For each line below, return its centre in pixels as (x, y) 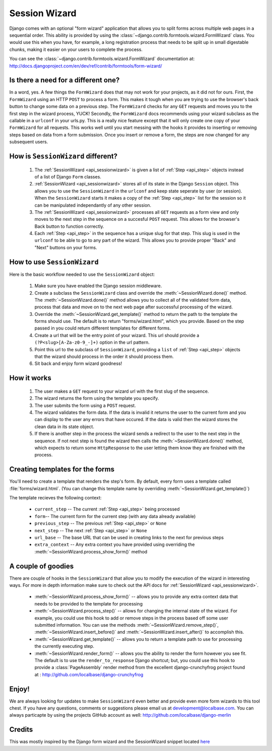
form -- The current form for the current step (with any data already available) (115, 516)
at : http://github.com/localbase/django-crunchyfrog (89, 674)
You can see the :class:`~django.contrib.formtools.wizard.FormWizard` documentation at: (102, 59)
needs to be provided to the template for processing (89, 603)
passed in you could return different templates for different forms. (103, 328)
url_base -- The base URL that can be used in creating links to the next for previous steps (129, 537)
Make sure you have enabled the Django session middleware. (98, 286)
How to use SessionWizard (54, 262)
